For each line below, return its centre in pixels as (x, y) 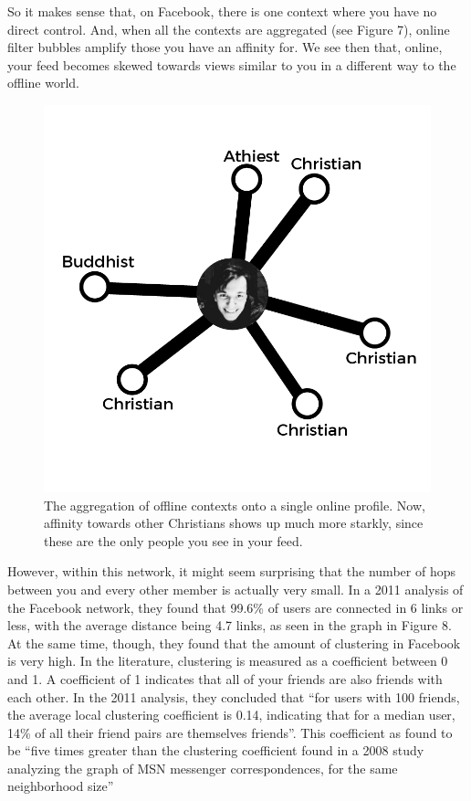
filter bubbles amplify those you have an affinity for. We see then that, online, (225, 47)
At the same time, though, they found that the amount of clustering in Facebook (234, 643)
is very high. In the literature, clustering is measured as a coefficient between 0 (228, 661)
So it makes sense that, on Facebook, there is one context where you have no (222, 11)
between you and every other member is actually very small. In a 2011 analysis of (235, 589)
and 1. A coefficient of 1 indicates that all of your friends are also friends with (225, 678)
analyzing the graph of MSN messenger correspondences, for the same (203, 768)
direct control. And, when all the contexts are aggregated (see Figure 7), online (229, 29)
